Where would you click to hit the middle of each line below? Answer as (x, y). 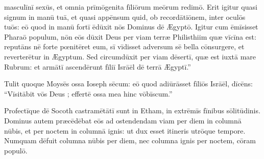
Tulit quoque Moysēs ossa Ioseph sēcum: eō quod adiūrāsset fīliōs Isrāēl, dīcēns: (129, 84)
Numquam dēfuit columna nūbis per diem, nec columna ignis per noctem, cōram (130, 140)
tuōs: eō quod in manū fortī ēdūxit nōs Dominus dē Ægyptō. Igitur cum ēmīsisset (131, 27)
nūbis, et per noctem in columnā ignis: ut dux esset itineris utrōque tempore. (125, 130)
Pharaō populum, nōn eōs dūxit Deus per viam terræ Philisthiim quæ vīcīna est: (130, 36)
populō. (16, 150)
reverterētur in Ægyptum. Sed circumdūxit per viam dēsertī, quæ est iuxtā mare (130, 56)
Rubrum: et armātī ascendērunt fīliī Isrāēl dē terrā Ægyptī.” (98, 66)
